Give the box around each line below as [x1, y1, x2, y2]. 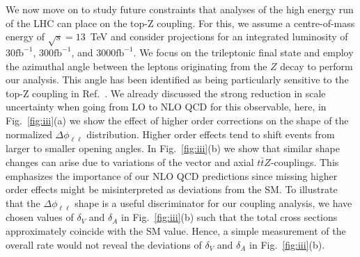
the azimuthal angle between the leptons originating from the [6, 58, 267, 73]
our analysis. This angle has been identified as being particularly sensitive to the [6, 72, 349, 87]
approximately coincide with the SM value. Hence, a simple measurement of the [6, 224, 346, 238]
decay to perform [280, 58, 353, 73]
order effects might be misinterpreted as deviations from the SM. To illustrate [6, 182, 338, 197]
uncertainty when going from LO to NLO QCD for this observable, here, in [6, 99, 327, 114]
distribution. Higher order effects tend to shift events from [86, 126, 335, 141]
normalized [6, 126, 52, 141]
